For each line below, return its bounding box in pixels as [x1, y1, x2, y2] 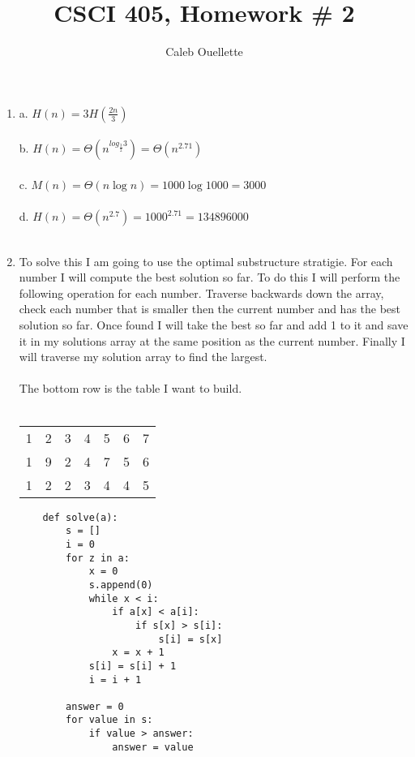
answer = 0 [66, 700, 124, 712]
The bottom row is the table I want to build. [19, 380, 242, 397]
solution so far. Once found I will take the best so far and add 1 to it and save [19, 316, 409, 333]
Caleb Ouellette [165, 43, 243, 60]
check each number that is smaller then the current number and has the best [19, 300, 401, 317]
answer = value [112, 741, 194, 753]
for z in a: [66, 552, 130, 564]
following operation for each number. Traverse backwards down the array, [19, 284, 384, 301]
